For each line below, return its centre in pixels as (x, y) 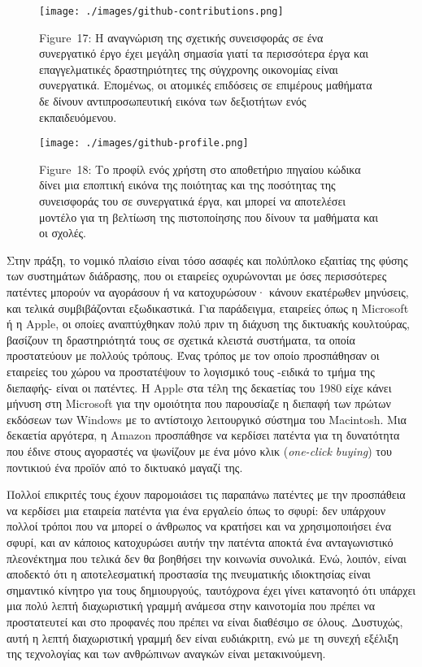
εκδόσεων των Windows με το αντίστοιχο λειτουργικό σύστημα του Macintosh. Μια (207, 419)
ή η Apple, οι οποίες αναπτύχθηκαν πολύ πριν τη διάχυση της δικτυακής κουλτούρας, (208, 324)
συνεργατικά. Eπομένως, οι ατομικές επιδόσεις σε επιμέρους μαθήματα (206, 85)
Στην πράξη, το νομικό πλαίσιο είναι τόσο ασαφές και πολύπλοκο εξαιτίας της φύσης (207, 260)
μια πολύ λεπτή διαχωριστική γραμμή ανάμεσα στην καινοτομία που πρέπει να (191, 606)
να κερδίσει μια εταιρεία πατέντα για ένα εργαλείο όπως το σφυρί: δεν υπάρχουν (196, 510)
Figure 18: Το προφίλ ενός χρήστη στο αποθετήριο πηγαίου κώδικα (200, 169)
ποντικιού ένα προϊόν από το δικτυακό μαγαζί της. (125, 467)
